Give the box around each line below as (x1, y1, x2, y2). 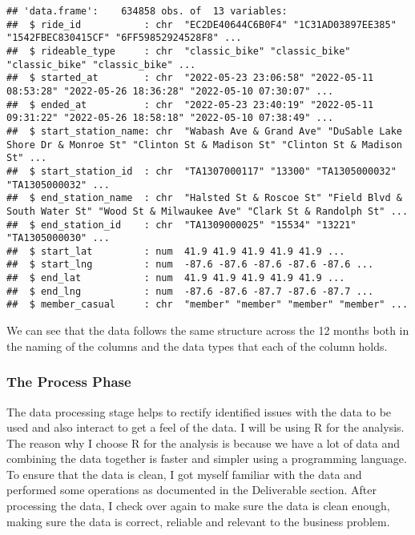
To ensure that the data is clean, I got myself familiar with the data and (6, 465, 362, 482)
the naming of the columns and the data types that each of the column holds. (6, 337, 388, 354)
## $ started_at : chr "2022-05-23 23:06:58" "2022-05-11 (6, 72, 374, 84)
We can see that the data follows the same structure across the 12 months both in (6, 322, 409, 339)
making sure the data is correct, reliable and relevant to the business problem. (6, 513, 390, 529)
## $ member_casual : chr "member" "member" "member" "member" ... (6, 299, 409, 311)
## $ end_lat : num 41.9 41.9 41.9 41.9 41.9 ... (6, 272, 345, 284)
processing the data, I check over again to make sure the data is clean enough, (6, 497, 390, 514)
